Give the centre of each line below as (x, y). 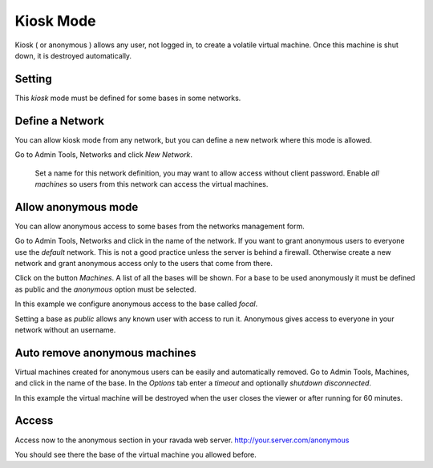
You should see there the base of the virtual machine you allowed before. (136, 454)
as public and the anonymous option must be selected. (105, 289)
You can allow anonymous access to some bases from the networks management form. (160, 226)
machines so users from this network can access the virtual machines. (152, 184)
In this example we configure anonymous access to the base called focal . (136, 304)
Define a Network (59, 121)
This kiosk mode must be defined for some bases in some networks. (128, 98)
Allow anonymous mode (77, 207)
